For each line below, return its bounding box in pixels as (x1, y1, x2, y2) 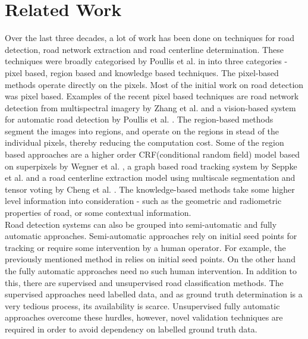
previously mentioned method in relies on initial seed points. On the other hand (5, 253, 296, 265)
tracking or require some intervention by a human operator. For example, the (5, 241, 286, 253)
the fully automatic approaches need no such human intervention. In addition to (5, 265, 297, 277)
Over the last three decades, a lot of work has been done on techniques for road (5, 32, 294, 44)
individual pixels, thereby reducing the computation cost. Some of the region (5, 136, 284, 149)
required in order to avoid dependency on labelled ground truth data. (5, 322, 257, 335)
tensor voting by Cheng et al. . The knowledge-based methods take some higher (5, 183, 295, 195)
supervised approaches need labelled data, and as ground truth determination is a (5, 288, 303, 300)
